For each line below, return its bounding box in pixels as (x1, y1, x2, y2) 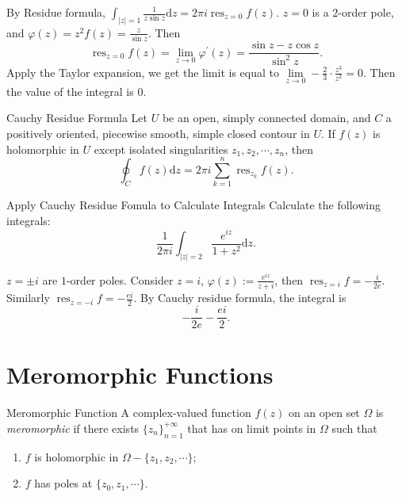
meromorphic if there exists (6, 419, 140, 436)
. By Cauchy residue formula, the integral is (133, 289, 346, 306)
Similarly (6, 289, 50, 306)
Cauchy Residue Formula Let (6, 109, 148, 126)
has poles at (34, 475, 93, 491)
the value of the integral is (6, 82, 134, 99)
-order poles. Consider (66, 271, 174, 288)
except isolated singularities (94, 140, 228, 157)
